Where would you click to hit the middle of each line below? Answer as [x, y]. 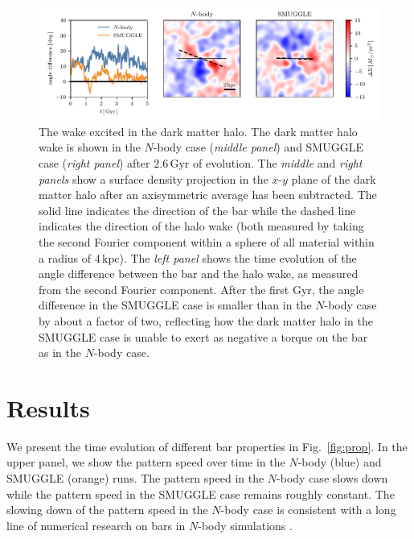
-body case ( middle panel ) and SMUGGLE [258, 147]
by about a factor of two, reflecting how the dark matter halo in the [206, 320]
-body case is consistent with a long [308, 510]
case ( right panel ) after [94, 162]
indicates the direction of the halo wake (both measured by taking [201, 226]
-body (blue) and [340, 462]
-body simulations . [245, 525]
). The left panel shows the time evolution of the [238, 257]
